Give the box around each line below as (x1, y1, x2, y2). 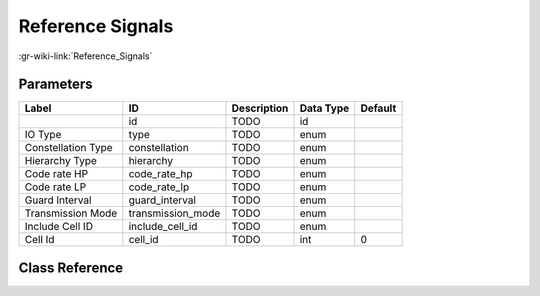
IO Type (24, 128, 62, 142)
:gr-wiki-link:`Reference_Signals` (18, 50, 153, 62)
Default (360, 101, 397, 115)
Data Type (299, 101, 350, 115)
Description (231, 101, 289, 115)
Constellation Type (24, 141, 114, 155)
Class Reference (18, 259, 124, 276)
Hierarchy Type (24, 154, 97, 168)
